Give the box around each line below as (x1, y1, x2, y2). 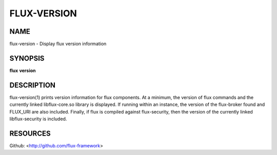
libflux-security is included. (9, 116, 67, 122)
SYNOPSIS (9, 54, 45, 62)
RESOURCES (9, 129, 51, 138)
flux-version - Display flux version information (9, 41, 107, 47)
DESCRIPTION (9, 81, 56, 90)
